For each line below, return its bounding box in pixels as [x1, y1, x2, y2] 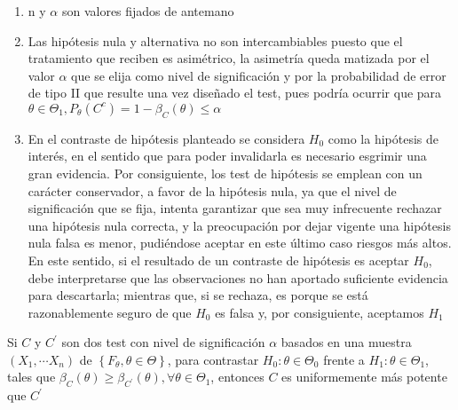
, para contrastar [167, 350, 259, 368]
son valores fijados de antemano [61, 2, 234, 20]
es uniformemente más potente [281, 367, 447, 386]
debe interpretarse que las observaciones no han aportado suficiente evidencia [28, 268, 448, 287]
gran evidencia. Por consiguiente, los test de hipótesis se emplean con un [28, 163, 422, 182]
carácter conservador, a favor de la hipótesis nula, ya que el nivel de [28, 181, 397, 200]
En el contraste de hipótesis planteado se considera [28, 129, 305, 147]
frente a [323, 350, 365, 368]
